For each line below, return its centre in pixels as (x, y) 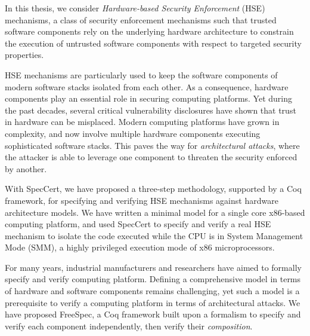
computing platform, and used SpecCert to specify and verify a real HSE (138, 224)
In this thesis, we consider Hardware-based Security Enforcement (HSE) (135, 8)
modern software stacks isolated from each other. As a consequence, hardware (147, 86)
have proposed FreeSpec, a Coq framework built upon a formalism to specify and (153, 314)
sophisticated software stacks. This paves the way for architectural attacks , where (152, 145)
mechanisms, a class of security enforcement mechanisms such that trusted (141, 19)
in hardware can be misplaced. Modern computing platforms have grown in (142, 122)
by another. (26, 168)
